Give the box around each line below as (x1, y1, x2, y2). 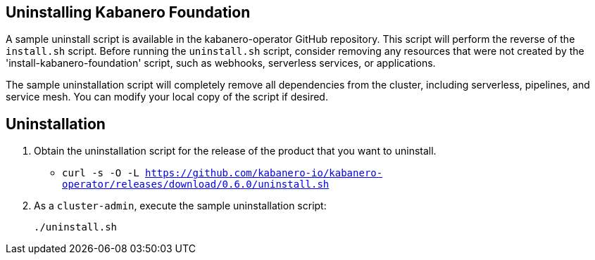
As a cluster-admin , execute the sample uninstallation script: (34, 200, 327, 212)
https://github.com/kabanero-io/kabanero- (145, 167, 383, 179)
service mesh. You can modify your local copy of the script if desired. (6, 91, 328, 103)
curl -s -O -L (62, 167, 139, 179)
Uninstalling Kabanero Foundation (6, 4, 251, 21)
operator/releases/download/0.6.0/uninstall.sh (62, 178, 330, 190)
